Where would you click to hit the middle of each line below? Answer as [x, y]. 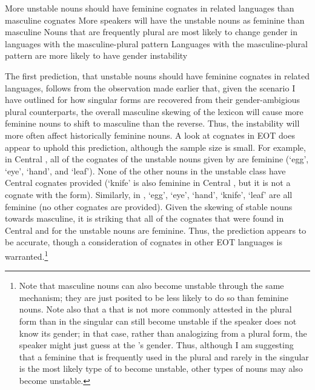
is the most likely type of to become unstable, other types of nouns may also [161, 369]
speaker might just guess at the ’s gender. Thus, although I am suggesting [156, 345]
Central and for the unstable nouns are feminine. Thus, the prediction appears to [156, 230]
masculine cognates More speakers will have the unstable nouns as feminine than [155, 20]
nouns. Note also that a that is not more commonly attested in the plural [155, 309]
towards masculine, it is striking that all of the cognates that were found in [144, 218]
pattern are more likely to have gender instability [96, 55]
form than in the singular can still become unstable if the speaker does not [158, 321]
